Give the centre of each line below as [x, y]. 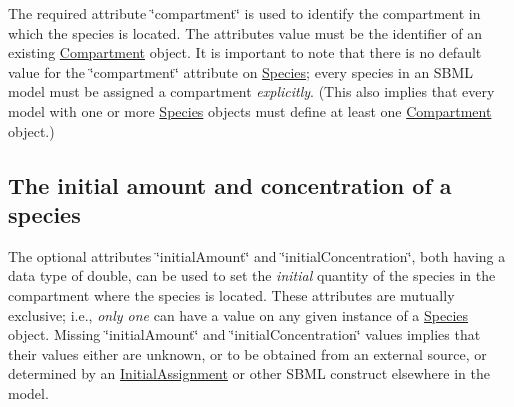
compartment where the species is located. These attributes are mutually [231, 294]
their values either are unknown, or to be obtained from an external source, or [247, 353]
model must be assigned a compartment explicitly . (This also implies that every [251, 91]
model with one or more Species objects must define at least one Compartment [250, 110]
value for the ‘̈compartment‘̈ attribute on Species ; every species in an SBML [241, 71]
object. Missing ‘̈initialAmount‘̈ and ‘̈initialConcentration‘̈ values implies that [244, 334]
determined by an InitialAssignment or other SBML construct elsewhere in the [249, 373]
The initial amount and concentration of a [230, 184]
